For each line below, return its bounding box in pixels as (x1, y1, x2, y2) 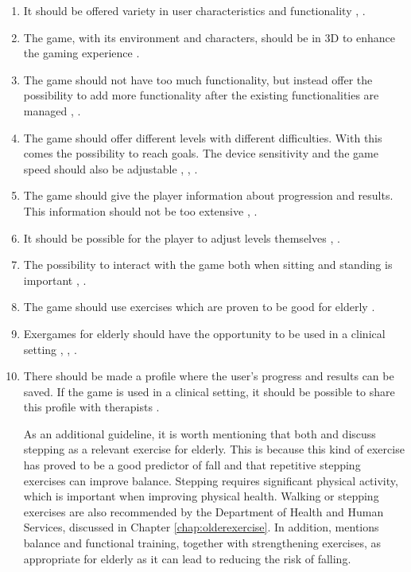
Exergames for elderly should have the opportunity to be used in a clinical (23, 325, 386, 341)
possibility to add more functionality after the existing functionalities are (23, 87, 379, 103)
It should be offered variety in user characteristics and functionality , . (23, 2, 366, 18)
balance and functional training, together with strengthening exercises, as (23, 535, 382, 551)
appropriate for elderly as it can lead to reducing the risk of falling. (23, 550, 351, 566)
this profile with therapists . (23, 399, 160, 415)
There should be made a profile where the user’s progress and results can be (23, 368, 394, 384)
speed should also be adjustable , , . (23, 160, 198, 177)
